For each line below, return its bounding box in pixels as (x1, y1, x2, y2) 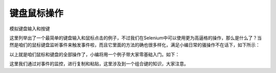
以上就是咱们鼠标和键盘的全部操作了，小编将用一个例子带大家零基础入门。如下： (9, 51, 180, 57)
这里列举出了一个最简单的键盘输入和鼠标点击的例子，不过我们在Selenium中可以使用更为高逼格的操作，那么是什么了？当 (9, 35, 262, 41)
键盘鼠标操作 (9, 8, 64, 19)
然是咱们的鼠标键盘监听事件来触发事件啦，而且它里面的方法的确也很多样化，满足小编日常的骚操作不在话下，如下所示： (9, 42, 260, 48)
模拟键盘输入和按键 (9, 26, 50, 32)
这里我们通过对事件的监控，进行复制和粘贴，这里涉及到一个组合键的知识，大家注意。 (9, 61, 189, 67)
